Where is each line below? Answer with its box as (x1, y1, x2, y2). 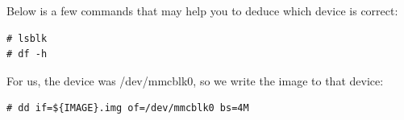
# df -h (6, 48, 48, 60)
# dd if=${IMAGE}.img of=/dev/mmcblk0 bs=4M (6, 102, 249, 114)
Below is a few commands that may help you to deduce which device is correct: (6, 2, 398, 19)
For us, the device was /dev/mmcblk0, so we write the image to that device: (6, 72, 384, 89)
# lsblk (6, 32, 48, 44)
